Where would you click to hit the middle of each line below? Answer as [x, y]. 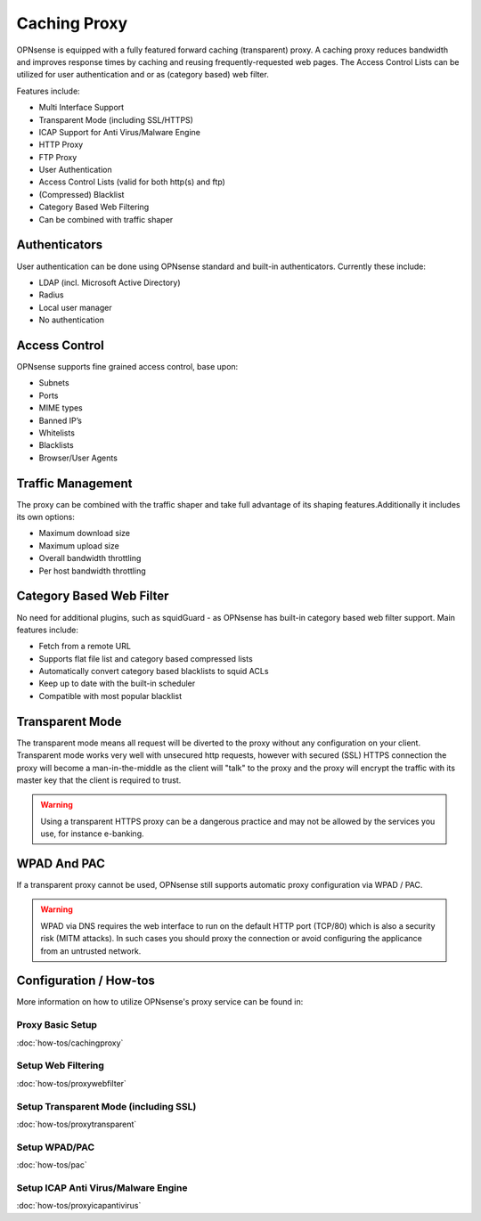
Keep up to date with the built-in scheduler [117, 684]
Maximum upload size [79, 545]
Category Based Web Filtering [94, 207]
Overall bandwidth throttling [90, 558]
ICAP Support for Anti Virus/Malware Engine [119, 132]
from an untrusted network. [91, 951]
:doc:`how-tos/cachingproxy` [70, 1043]
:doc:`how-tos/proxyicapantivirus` [79, 1206]
